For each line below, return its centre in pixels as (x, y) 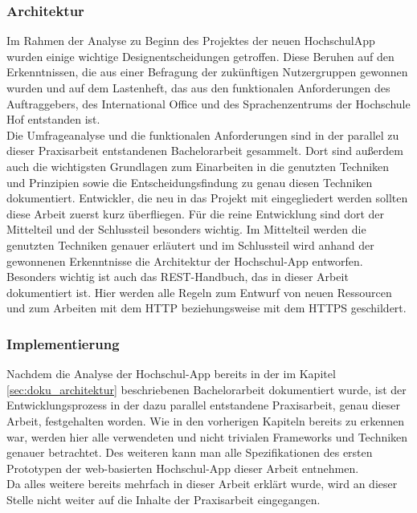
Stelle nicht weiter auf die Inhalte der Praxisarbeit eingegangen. (164, 499)
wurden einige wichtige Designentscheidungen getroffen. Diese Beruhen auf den (200, 56)
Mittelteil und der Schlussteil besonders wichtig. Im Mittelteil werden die (186, 229)
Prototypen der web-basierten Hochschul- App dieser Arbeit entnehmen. (183, 468)
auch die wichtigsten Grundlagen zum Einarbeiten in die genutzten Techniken (198, 166)
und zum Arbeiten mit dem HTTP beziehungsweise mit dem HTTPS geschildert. (206, 308)
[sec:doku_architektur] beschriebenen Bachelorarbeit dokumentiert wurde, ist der (206, 389)
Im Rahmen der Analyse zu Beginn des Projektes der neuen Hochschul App (191, 41)
